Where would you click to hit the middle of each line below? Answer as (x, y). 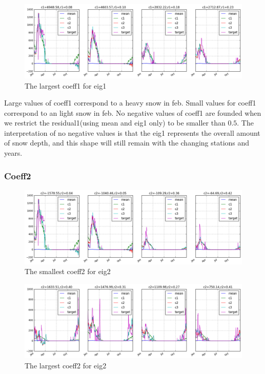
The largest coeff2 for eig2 (66, 365)
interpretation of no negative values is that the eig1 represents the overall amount (132, 132)
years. (13, 153)
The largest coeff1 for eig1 (66, 85)
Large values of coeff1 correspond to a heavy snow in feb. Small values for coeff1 (130, 103)
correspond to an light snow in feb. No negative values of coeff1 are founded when (133, 112)
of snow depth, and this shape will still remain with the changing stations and (127, 143)
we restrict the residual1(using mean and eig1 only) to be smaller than (115, 123)
